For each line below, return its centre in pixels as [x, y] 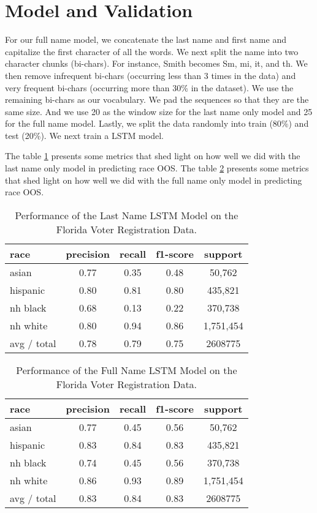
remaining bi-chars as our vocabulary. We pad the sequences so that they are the [157, 99]
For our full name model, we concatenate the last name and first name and [146, 39]
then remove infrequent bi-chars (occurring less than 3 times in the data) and [151, 75]
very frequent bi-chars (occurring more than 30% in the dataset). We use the [149, 87]
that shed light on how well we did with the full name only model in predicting [154, 180]
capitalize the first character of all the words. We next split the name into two [152, 51]
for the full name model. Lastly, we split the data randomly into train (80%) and [157, 123]
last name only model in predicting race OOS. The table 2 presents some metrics [157, 168]
